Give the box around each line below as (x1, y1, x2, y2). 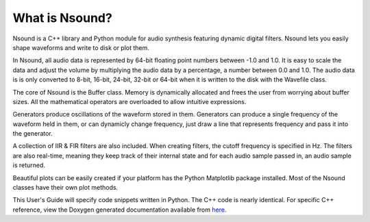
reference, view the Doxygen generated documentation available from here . (12, 206, 227, 214)
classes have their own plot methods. (12, 184, 119, 192)
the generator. (12, 129, 53, 138)
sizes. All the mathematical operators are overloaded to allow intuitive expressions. (12, 97, 247, 106)
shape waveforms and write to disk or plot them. (12, 43, 150, 51)
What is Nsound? (12, 10, 112, 25)
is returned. (12, 161, 46, 169)
